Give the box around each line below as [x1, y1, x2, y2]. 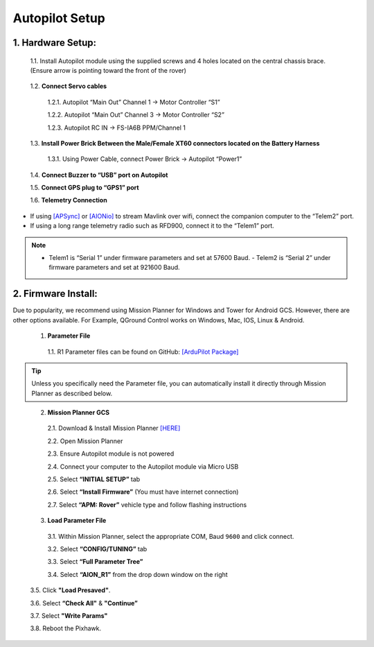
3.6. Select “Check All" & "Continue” [30, 598, 138, 607]
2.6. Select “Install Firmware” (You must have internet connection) [47, 488, 239, 496]
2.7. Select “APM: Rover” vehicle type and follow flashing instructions [47, 500, 247, 509]
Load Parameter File [47, 517, 107, 525]
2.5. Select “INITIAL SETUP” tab [47, 475, 141, 483]
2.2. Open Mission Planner [47, 437, 123, 445]
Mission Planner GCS [47, 408, 110, 417]
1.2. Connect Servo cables [30, 82, 107, 90]
